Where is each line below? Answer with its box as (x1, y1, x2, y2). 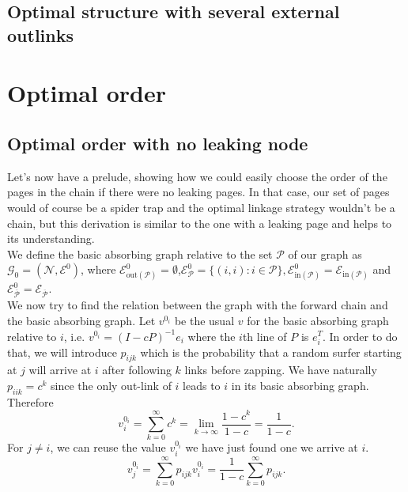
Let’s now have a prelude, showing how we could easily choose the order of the (7, 168, 387, 184)
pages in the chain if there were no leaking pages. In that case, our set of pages (7, 184, 390, 200)
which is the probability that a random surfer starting (140, 343, 402, 360)
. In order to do (323, 327, 398, 344)
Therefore (7, 393, 54, 410)
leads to (183, 377, 221, 394)
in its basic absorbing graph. (231, 377, 369, 394)
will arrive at (28, 361, 92, 378)
